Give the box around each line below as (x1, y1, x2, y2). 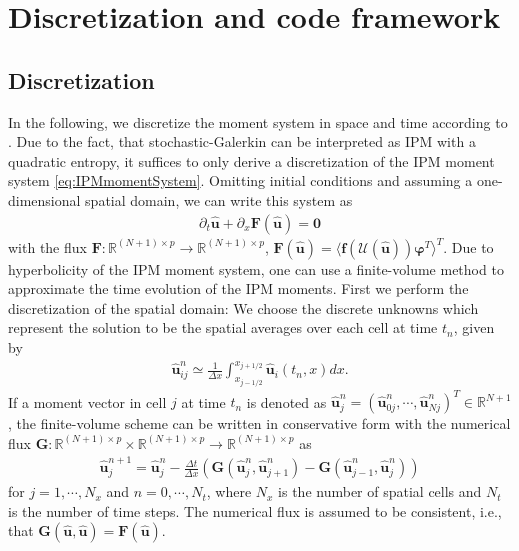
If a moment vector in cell (8, 391, 167, 412)
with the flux (8, 236, 87, 257)
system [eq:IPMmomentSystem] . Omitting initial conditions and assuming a (8, 170, 473, 191)
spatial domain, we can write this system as (85, 189, 353, 210)
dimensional (8, 189, 81, 210)
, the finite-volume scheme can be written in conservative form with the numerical (8, 413, 511, 434)
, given (453, 317, 495, 338)
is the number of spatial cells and (278, 481, 482, 502)
